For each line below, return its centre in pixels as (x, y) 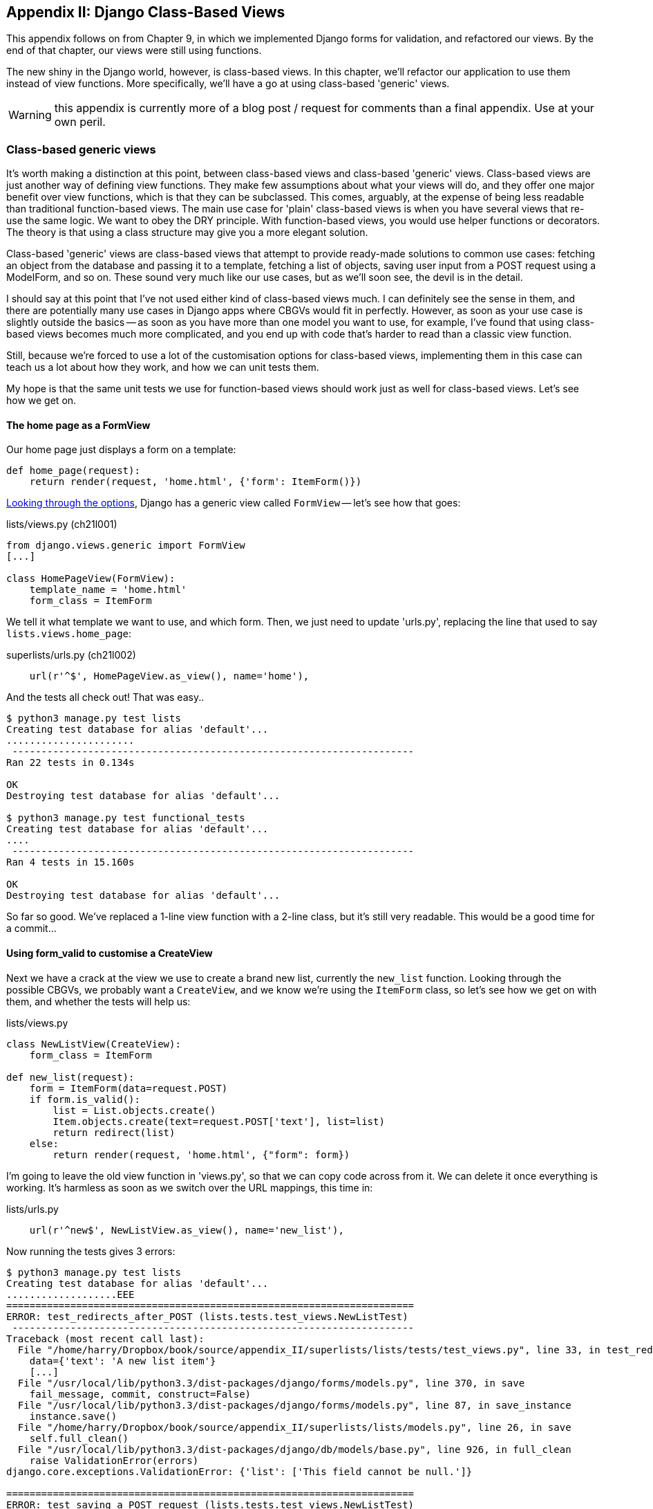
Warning (30, 115)
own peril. (80, 122)
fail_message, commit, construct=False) (140, 1394)
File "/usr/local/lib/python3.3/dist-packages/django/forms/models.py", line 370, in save (271, 1383)
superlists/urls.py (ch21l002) (71, 655)
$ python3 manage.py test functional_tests (126, 818)
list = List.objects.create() (134, 1110)
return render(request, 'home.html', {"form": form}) (201, 1154)
